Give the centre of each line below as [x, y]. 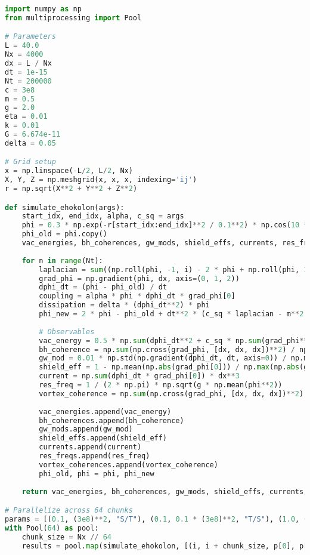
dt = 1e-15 [26, 72]
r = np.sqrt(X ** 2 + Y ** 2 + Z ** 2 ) [71, 189]
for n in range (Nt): [62, 260]
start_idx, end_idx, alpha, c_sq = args [103, 216]
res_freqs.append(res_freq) [94, 456]
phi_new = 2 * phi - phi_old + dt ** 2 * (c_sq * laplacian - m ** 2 [171, 314]
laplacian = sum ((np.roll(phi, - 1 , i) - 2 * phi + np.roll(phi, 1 [173, 269]
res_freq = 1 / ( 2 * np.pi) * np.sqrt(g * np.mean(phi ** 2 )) [161, 385]
